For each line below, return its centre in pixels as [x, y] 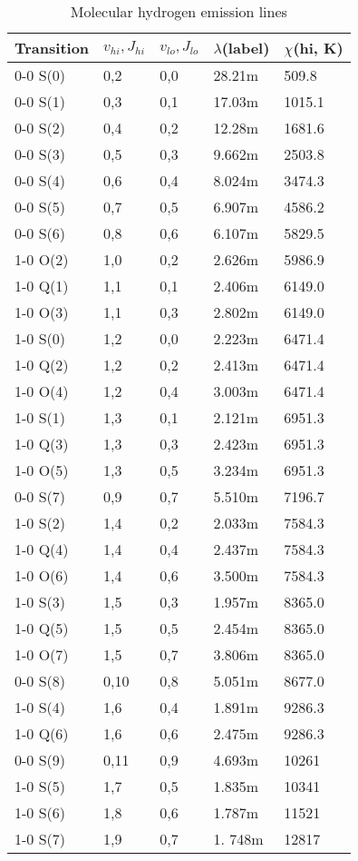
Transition [52, 48]
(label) [246, 48]
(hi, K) [318, 48]
